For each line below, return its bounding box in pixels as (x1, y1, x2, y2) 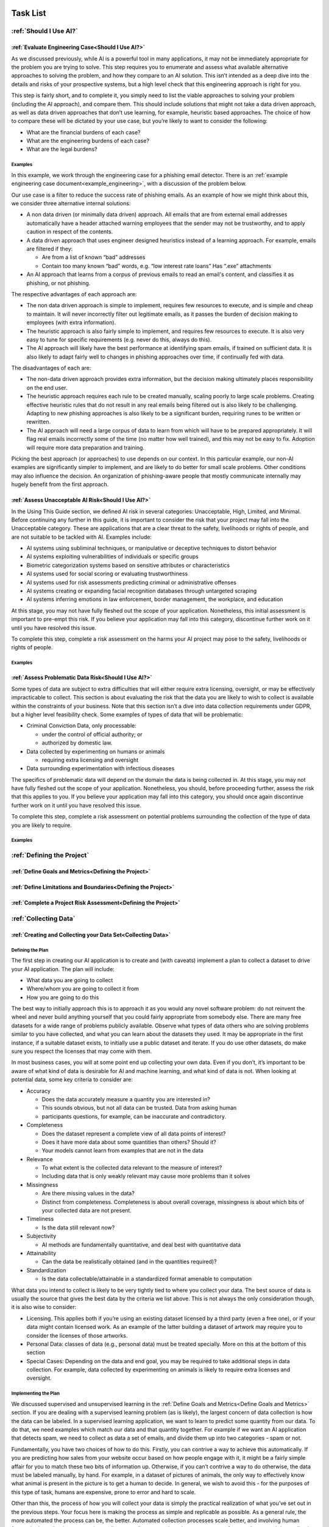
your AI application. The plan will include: (11, 965, 115, 972)
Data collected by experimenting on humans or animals (26, 748, 165, 755)
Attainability (26, 1250, 57, 1256)
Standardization (26, 1266, 66, 1274)
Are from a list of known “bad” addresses (41, 253, 146, 261)
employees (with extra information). (26, 319, 116, 326)
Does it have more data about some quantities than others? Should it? (41, 1138, 216, 1145)
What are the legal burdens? (26, 145, 97, 153)
